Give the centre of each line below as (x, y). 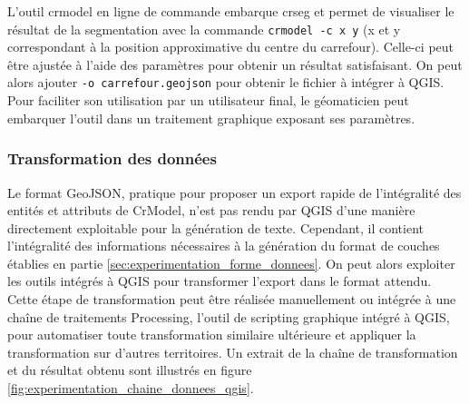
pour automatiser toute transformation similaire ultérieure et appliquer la (212, 335)
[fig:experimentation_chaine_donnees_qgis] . (131, 388)
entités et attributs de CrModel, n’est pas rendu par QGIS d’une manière (211, 210)
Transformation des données (112, 158)
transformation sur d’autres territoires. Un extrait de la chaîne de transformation (233, 352)
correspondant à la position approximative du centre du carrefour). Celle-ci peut (231, 47)
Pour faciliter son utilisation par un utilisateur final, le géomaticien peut (208, 100)
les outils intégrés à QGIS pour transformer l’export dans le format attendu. (220, 281)
